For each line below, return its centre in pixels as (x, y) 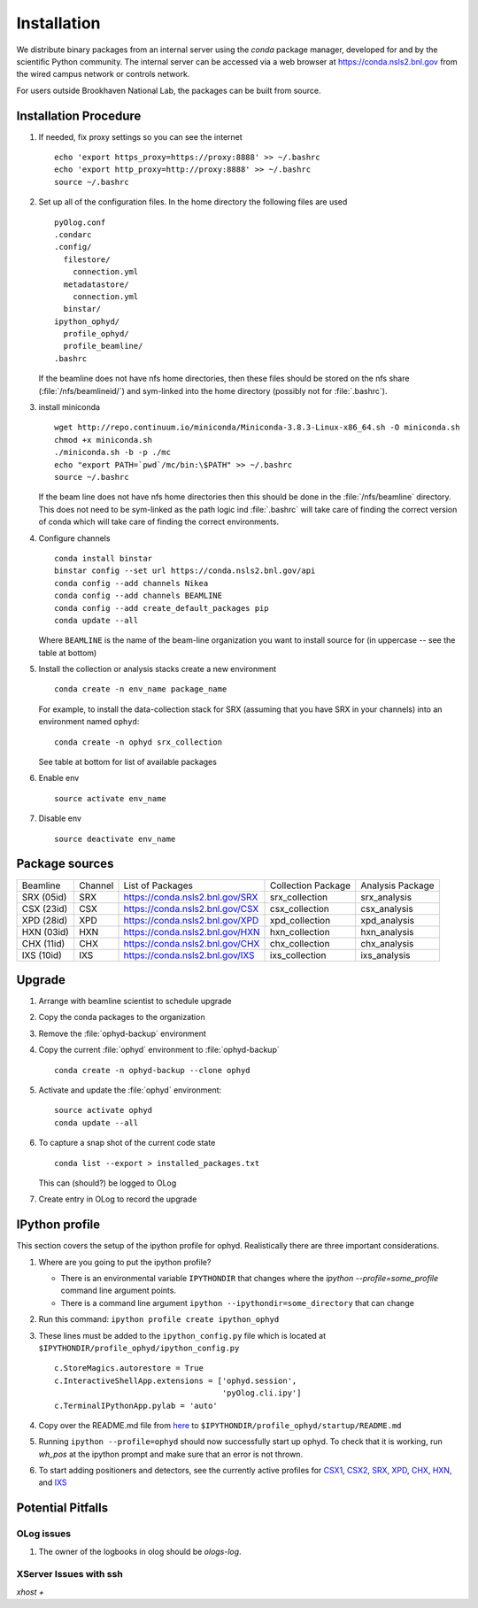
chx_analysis (387, 943)
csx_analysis (386, 908)
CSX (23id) (45, 908)
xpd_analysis (387, 920)
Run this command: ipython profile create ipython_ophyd (159, 1319)
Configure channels (74, 538)
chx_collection (300, 943)
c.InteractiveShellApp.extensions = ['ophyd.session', (176, 1380)
